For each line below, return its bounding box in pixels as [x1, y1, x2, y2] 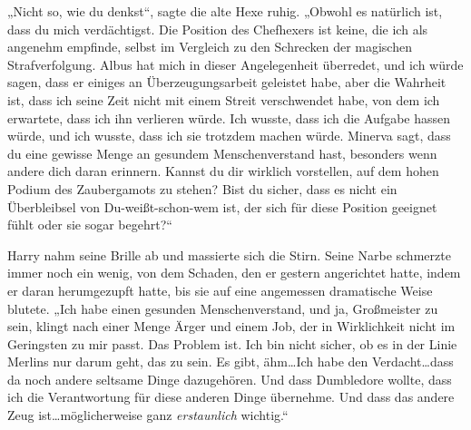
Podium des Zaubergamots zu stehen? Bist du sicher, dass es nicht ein [7, 179, 397, 198]
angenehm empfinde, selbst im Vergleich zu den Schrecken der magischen [7, 37, 412, 56]
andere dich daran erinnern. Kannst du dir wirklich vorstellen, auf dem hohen [7, 161, 439, 181]
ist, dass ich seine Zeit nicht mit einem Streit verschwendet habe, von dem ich [7, 90, 440, 109]
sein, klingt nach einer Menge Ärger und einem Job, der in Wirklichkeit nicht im [7, 317, 456, 336]
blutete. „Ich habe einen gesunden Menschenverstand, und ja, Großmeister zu [7, 298, 438, 318]
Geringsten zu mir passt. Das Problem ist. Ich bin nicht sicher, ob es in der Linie [7, 334, 457, 353]
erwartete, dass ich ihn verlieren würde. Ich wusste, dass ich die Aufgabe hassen [7, 108, 451, 127]
